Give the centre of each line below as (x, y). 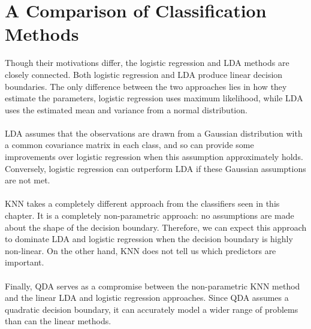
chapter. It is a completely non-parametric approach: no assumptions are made (150, 215)
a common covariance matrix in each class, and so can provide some (129, 145)
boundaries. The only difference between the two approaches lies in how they (146, 86)
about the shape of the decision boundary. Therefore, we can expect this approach (156, 227)
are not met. (28, 180)
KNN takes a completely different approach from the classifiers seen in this (142, 203)
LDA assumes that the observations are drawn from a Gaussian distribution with (154, 133)
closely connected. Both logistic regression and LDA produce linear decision (144, 74)
